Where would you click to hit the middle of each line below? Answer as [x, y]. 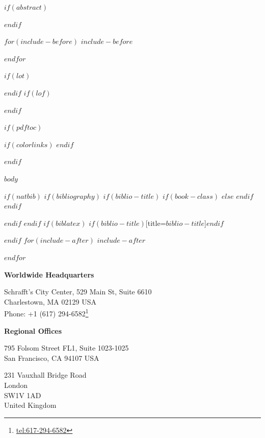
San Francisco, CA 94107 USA [52, 358]
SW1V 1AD [23, 395]
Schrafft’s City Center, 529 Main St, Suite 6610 [78, 292]
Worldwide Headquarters [49, 274]
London [16, 385]
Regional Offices [33, 330]
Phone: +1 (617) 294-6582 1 [46, 313]
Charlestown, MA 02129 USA [50, 301]
